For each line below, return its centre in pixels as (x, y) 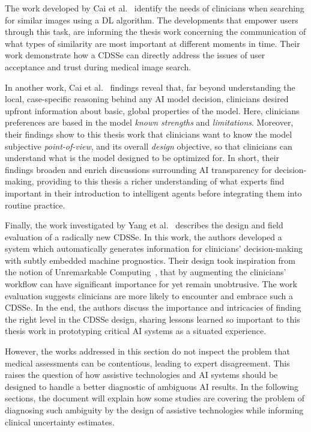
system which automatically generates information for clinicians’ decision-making (154, 248)
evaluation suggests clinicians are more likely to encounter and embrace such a (149, 295)
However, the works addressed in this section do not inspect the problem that (148, 351)
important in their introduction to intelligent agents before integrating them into (153, 193)
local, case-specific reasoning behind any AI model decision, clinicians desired (147, 99)
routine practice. (35, 205)
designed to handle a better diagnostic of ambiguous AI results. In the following (152, 386)
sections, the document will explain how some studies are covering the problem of (155, 398)
